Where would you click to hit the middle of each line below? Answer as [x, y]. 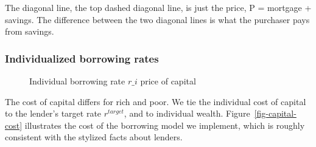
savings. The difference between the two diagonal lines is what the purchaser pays [157, 19]
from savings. [30, 31]
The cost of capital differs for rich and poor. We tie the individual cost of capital [156, 101]
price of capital [168, 81]
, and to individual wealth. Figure [187, 113]
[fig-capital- [275, 113]
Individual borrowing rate [77, 81]
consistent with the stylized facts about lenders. [94, 137]
